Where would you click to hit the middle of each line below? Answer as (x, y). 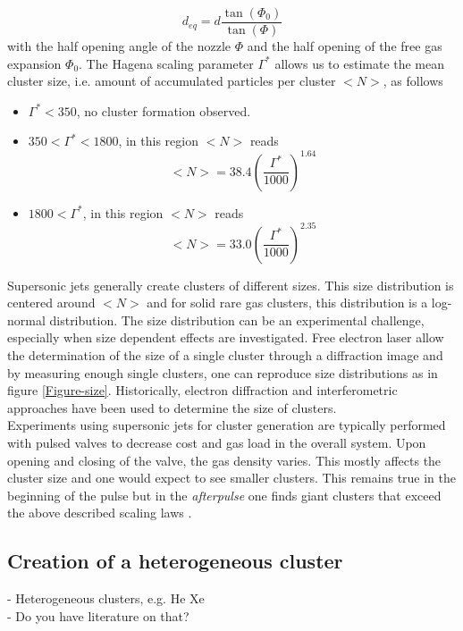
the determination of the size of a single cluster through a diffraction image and (225, 355)
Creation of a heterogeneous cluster (175, 561)
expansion (34, 63)
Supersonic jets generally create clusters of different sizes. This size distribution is (231, 285)
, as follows (413, 81)
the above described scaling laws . (100, 513)
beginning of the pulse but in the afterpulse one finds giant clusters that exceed (224, 495)
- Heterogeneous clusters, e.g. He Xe (106, 598)
